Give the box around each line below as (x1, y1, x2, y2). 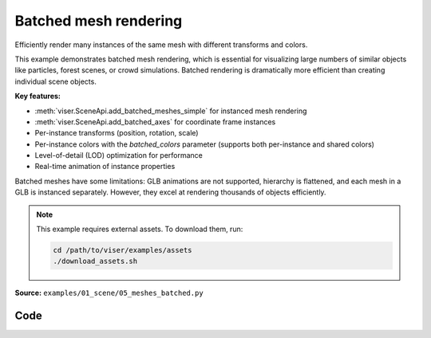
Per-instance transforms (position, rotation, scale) (34, 128, 199, 138)
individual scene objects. (14, 77, 97, 86)
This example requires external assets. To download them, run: (36, 224, 243, 234)
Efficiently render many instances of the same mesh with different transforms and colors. (14, 40, 308, 49)
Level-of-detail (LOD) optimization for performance (34, 151, 204, 160)
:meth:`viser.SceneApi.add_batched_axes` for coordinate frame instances (34, 116, 276, 127)
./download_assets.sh (53, 257, 138, 266)
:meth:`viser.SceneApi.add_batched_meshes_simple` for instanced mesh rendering (34, 106, 307, 116)
